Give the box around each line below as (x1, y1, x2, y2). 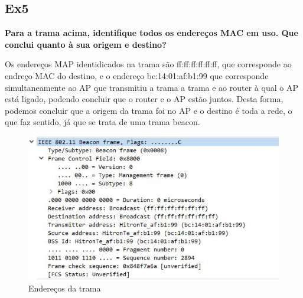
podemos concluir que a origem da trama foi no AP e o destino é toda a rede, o (5, 104, 292, 116)
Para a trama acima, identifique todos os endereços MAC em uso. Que (5, 27, 298, 39)
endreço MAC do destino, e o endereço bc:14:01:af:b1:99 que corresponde (5, 69, 269, 81)
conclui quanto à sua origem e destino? (5, 38, 167, 50)
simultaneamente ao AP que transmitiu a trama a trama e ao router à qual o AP (5, 81, 298, 93)
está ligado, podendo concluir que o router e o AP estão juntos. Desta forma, (5, 93, 284, 105)
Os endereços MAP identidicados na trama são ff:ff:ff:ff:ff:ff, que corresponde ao (5, 58, 292, 70)
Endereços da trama (28, 281, 101, 294)
